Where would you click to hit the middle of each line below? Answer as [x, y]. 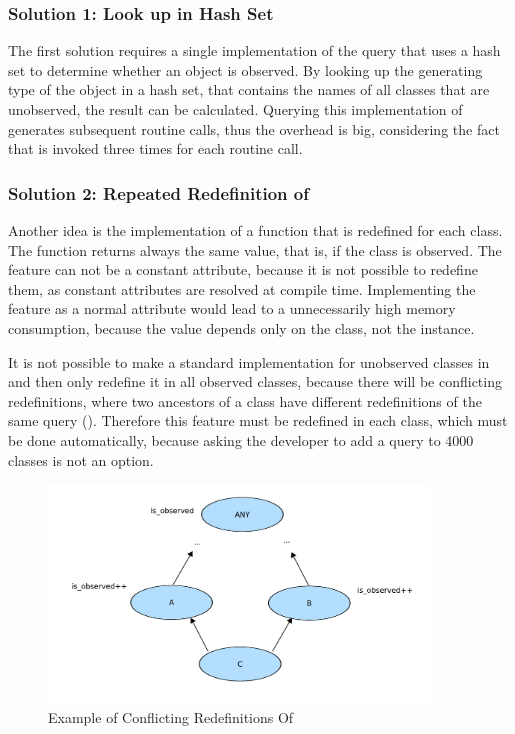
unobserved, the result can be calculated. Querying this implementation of [235, 109]
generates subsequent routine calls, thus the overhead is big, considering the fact [254, 128]
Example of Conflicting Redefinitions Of [171, 717]
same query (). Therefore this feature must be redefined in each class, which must [258, 420]
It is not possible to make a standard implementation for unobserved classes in [249, 361]
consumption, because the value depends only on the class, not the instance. [241, 327]
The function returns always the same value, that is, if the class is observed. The [255, 249]
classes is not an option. [81, 459]
